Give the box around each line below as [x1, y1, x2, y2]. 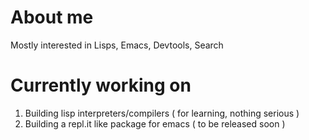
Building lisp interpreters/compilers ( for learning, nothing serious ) [24, 107, 300, 119]
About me [10, 6, 94, 29]
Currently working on [10, 74, 192, 97]
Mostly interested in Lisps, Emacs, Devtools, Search [10, 39, 224, 51]
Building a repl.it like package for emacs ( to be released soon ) [24, 117, 286, 130]
